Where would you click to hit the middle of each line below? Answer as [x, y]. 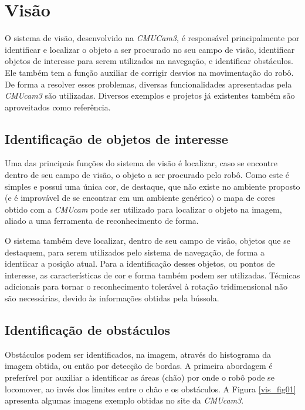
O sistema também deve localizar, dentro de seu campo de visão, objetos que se [148, 241]
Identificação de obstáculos [88, 330]
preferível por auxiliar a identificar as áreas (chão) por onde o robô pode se [140, 377]
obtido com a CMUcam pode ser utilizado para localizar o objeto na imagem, [143, 209]
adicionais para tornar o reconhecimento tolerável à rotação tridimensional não [146, 286]
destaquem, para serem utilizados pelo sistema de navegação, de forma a [135, 252]
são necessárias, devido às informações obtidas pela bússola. [112, 298]
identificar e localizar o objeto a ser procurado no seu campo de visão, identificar [150, 49]
